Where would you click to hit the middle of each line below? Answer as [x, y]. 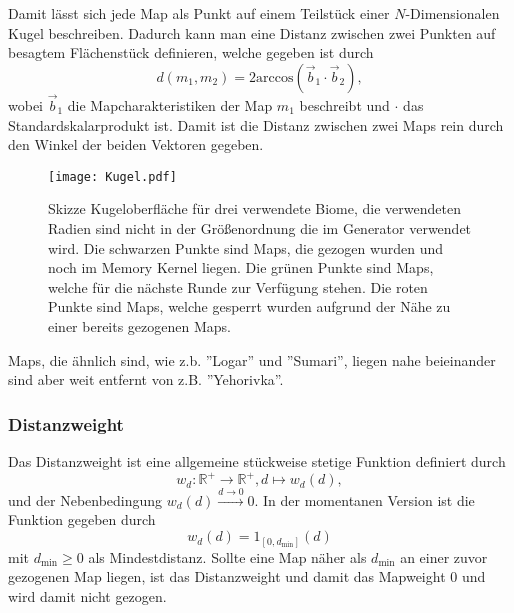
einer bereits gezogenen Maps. [139, 326]
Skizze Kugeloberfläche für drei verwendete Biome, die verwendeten [254, 208]
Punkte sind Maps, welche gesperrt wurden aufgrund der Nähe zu [249, 306]
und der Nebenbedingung [85, 499]
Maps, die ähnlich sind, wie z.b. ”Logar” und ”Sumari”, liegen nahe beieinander [252, 359]
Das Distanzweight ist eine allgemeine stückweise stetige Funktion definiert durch [257, 461]
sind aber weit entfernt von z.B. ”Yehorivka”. [146, 379]
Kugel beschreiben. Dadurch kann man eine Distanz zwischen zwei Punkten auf [252, 32]
